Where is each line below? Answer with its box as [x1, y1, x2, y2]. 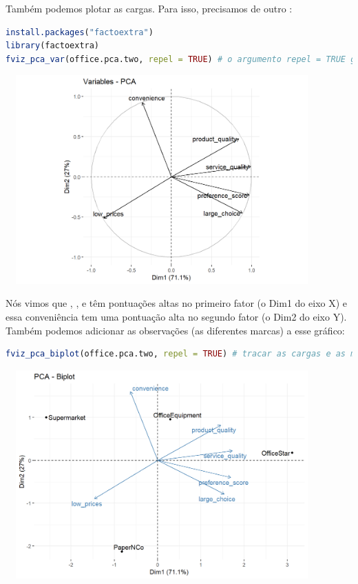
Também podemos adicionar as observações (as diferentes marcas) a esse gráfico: [6, 323, 345, 337]
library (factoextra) [6, 41, 100, 51]
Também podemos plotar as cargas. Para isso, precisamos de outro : [6, 1, 293, 15]
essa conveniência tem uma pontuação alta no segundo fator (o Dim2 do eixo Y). [6, 309, 347, 323]
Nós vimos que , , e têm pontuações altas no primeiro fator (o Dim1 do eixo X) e [6, 296, 348, 310]
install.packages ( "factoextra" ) [6, 27, 154, 37]
